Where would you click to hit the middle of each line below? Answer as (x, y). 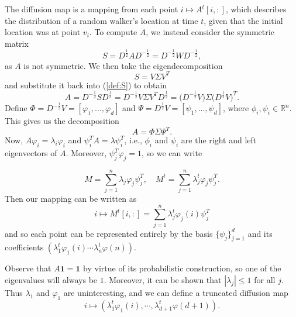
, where (236, 108)
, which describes (256, 9)
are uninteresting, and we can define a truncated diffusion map (176, 293)
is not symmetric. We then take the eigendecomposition (123, 65)
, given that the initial (243, 20)
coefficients (24, 247)
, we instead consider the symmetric (210, 32)
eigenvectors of (31, 153)
